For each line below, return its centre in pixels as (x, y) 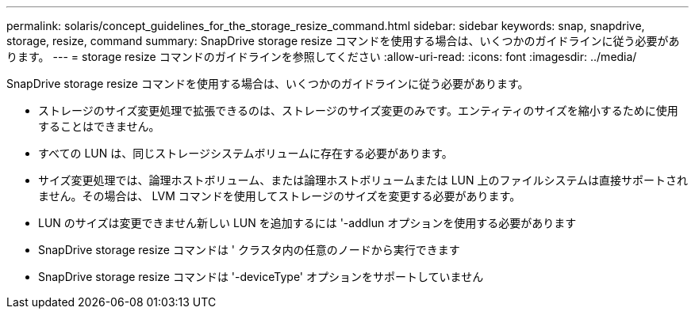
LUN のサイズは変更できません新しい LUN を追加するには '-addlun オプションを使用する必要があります (307, 223)
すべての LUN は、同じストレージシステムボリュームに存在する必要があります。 (246, 153)
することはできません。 (99, 126)
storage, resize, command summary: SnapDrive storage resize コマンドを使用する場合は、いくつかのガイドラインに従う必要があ (343, 41)
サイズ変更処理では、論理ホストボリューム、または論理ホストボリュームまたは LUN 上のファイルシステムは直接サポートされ (363, 180)
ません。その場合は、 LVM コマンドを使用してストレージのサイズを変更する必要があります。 (280, 196)
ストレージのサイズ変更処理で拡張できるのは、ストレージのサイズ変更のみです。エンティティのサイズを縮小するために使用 (358, 110)
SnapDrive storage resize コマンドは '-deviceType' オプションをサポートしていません (261, 277)
